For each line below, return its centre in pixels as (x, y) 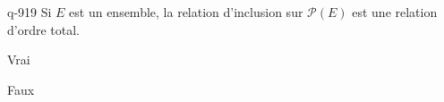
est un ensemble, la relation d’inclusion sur (186, 12)
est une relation (395, 12)
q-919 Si (30, 12)
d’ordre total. (43, 29)
